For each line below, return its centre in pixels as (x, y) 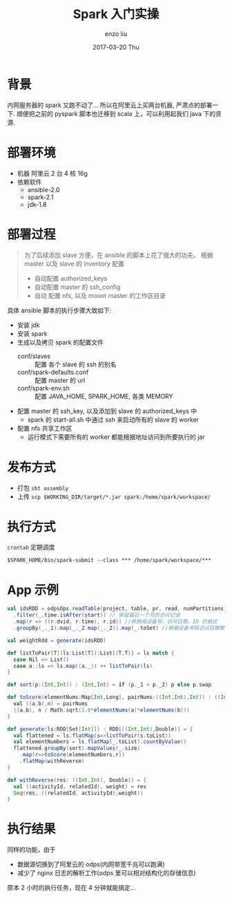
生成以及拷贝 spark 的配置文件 (60, 342)
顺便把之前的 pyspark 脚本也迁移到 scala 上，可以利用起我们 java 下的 (116, 113)
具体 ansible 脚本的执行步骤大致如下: (59, 310)
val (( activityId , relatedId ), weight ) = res (80, 786)
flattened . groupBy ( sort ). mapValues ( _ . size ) (77, 748)
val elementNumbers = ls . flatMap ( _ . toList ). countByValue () (100, 742)
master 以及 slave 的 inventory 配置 (74, 263)
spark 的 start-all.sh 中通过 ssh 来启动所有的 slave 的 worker (113, 420)
